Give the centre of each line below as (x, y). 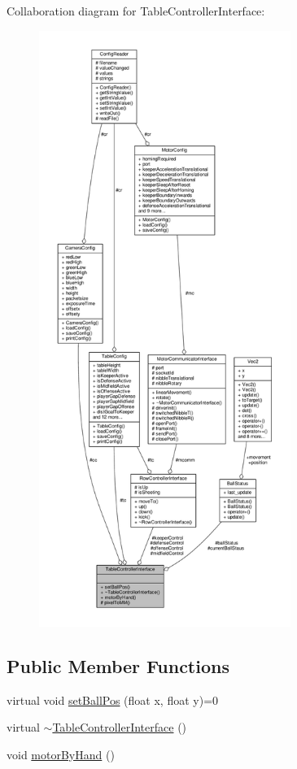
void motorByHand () (61, 754)
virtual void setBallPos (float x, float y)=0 (113, 699)
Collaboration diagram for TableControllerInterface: (136, 11)
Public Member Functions (118, 665)
